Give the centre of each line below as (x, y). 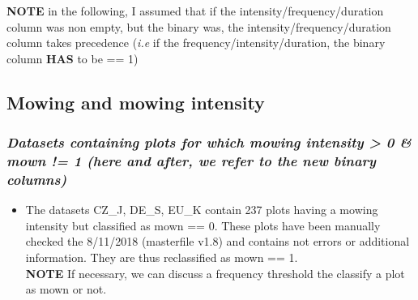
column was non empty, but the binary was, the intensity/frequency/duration (199, 26)
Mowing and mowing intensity (136, 102)
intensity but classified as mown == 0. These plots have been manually (203, 225)
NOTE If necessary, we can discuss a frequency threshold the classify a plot (215, 273)
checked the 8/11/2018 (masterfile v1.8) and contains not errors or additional (218, 241)
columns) (37, 179)
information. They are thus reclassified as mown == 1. (162, 257)
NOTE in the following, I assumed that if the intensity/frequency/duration (195, 11)
